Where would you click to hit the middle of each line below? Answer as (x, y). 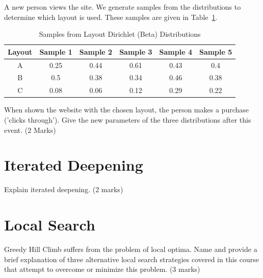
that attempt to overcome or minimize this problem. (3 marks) (102, 269)
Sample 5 (216, 51)
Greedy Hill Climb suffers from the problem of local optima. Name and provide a (131, 249)
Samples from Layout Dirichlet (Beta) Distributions (120, 34)
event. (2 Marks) (30, 130)
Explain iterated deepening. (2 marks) (64, 189)
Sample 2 (96, 51)
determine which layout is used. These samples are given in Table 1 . (111, 17)
